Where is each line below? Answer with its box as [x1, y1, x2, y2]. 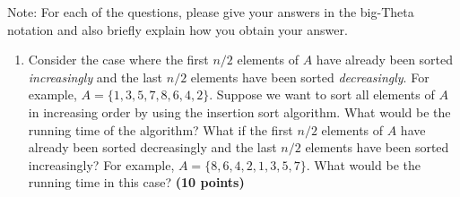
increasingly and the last [28, 67, 163, 86]
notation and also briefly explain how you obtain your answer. [7, 20, 348, 39]
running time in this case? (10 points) [28, 173, 245, 192]
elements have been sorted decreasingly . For [190, 67, 430, 86]
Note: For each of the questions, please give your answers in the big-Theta [7, 3, 414, 21]
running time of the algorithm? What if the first [28, 120, 293, 139]
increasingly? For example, [28, 155, 175, 174]
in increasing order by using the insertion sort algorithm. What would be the [28, 102, 451, 121]
